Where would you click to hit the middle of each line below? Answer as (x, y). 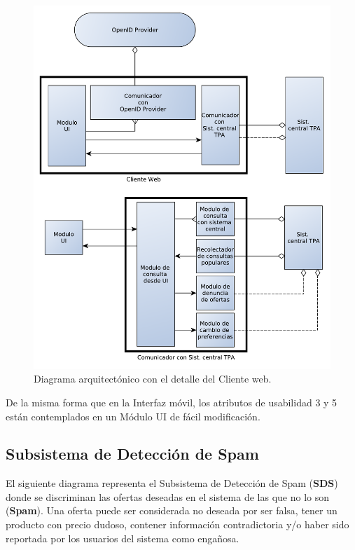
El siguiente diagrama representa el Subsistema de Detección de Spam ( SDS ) (172, 483)
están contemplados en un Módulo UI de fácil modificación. (133, 416)
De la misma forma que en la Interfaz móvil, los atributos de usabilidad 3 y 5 (172, 402)
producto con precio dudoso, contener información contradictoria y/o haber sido (177, 524)
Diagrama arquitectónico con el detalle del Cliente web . (153, 379)
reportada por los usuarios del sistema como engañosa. (123, 538)
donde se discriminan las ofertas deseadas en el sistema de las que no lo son (167, 496)
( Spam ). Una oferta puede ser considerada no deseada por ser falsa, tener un (172, 510)
